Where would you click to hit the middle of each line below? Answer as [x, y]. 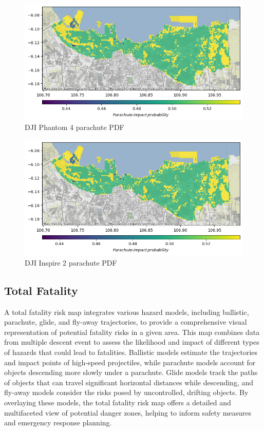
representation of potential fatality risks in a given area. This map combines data [132, 332]
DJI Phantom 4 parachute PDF [74, 127]
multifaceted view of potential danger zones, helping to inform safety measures [128, 412]
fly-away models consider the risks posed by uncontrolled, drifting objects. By [126, 392]
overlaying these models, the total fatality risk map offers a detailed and [118, 402]
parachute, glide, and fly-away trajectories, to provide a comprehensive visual [126, 322]
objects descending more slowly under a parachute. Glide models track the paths [131, 372]
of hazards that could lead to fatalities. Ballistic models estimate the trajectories [131, 352]
